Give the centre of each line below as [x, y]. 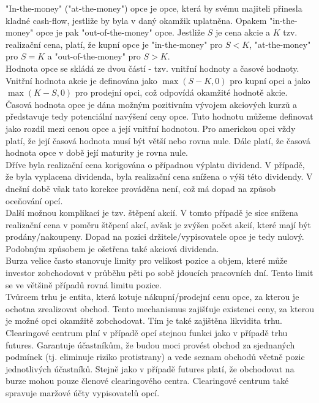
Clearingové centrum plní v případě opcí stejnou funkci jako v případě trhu [147, 333]
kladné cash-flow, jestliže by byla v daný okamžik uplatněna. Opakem [136, 20]
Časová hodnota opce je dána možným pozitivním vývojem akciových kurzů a [152, 104]
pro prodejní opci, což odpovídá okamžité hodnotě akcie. [181, 92]
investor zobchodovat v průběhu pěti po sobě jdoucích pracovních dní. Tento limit [159, 273]
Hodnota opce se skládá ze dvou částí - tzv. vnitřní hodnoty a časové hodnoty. [152, 68]
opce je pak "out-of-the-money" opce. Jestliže [120, 32]
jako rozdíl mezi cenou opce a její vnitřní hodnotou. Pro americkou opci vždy [151, 128]
